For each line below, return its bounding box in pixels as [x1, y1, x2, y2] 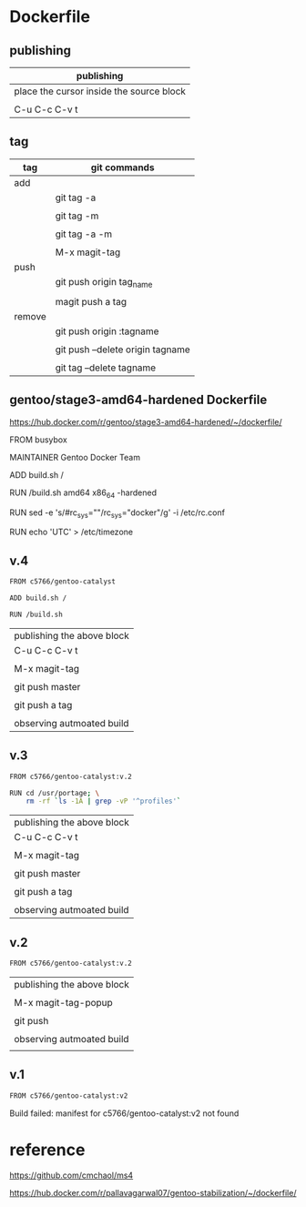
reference [9, 1140, 86, 1160]
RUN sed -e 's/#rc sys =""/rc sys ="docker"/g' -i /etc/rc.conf [9, 507, 226, 520]
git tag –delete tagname [55, 361, 157, 374]
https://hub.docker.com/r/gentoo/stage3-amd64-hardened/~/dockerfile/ [9, 416, 282, 427]
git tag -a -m [55, 228, 113, 240]
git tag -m [55, 209, 99, 222]
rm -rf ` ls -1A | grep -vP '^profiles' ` [25, 796, 181, 806]
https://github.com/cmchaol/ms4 [9, 1170, 134, 1181]
